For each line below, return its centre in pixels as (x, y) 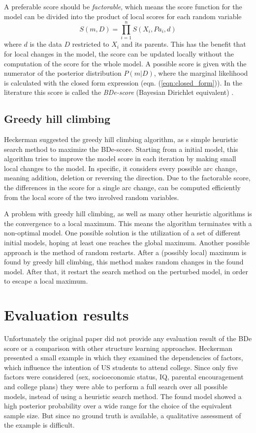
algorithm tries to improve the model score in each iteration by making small (120, 159)
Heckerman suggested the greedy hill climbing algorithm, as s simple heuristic (121, 139)
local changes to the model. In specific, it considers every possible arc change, (121, 168)
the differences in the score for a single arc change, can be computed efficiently (122, 188)
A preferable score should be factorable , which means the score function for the (123, 6)
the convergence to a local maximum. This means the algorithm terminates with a (128, 223)
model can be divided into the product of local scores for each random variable (123, 16)
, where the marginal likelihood (201, 73)
